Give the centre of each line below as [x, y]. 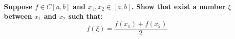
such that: [86, 16]
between [18, 16]
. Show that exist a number [179, 6]
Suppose [18, 6]
